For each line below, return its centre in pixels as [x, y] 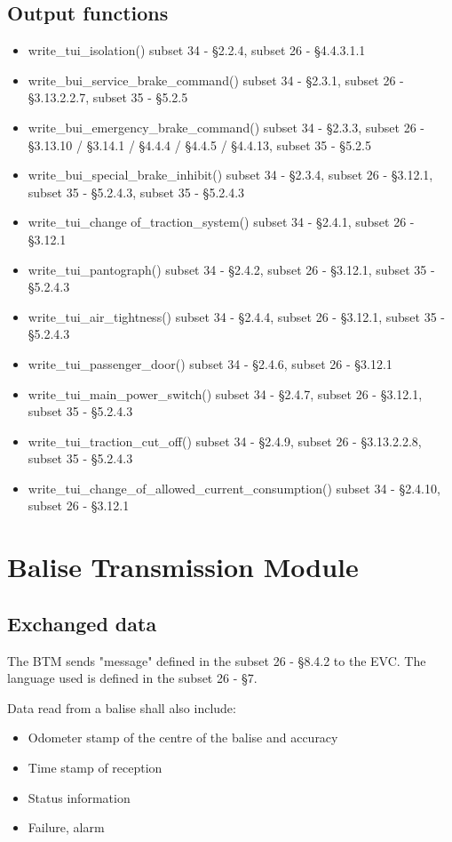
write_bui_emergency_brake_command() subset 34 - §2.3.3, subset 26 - [226, 127]
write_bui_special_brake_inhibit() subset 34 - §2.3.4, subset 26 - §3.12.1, [230, 175]
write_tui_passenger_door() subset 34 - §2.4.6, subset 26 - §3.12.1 [210, 363]
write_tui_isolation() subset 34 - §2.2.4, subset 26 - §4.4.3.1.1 [197, 50]
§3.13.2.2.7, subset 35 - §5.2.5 [108, 97]
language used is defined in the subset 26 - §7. [132, 678]
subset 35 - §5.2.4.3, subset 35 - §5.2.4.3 [136, 192]
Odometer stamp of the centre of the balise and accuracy [183, 738]
